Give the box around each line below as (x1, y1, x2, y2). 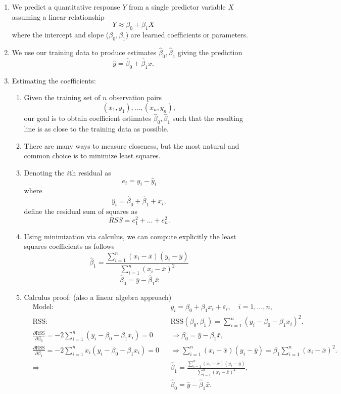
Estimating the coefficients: (12, 75, 96, 85)
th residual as (69, 167, 111, 178)
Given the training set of (24, 92, 101, 103)
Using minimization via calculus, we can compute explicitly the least (24, 231, 236, 241)
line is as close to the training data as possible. (24, 123, 169, 134)
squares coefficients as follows (24, 241, 115, 251)
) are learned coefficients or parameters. (125, 29, 248, 39)
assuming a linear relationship (12, 11, 105, 22)
